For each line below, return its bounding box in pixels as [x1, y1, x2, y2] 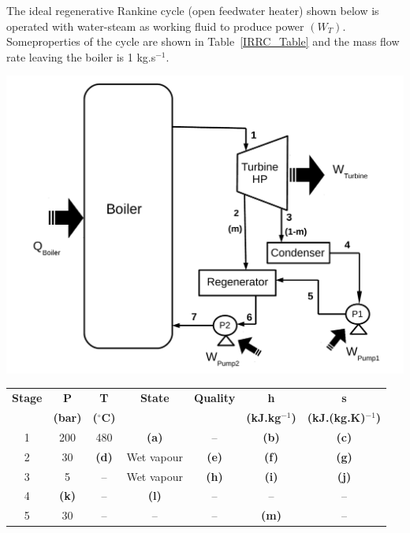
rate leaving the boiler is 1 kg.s [6, 48, 156, 65]
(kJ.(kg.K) [307, 409, 366, 426]
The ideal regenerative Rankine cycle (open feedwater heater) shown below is [6, 2, 379, 18]
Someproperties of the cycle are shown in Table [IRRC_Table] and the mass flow [6, 33, 400, 50]
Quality [194, 389, 236, 406]
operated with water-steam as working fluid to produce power [6, 17, 304, 34]
